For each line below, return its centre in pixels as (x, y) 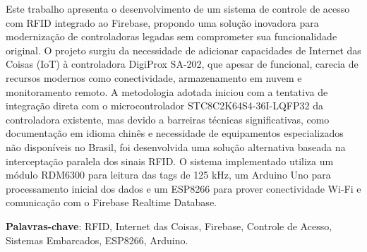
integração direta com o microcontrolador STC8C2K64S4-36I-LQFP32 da (164, 106)
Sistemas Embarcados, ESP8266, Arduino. (97, 240)
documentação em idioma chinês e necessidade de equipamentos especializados (175, 133)
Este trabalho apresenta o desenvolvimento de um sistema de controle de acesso (178, 8)
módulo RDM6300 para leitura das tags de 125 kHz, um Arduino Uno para (168, 175)
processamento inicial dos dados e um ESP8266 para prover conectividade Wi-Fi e (183, 188)
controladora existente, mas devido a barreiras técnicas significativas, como (168, 119)
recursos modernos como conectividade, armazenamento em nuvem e (154, 77)
